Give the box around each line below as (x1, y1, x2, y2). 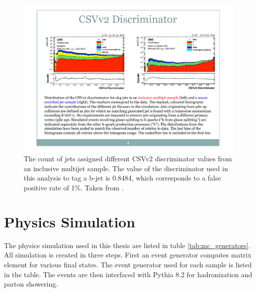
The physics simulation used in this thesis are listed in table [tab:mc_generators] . (4, 240, 251, 250)
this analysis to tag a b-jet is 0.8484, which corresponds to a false (24, 173, 221, 183)
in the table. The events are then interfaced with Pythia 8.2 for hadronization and (4, 269, 253, 279)
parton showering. (4, 279, 58, 289)
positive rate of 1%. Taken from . (24, 182, 124, 193)
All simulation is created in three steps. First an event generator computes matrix (4, 250, 252, 260)
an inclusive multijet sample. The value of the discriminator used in (24, 163, 228, 173)
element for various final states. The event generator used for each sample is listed (4, 259, 252, 269)
